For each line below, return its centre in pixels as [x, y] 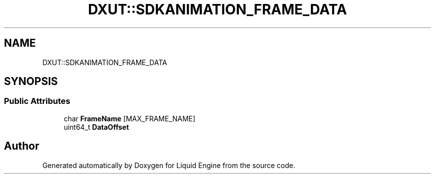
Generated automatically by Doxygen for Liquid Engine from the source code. [169, 165]
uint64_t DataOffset [96, 127]
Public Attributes [37, 101]
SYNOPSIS [31, 82]
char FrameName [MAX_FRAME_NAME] [130, 118]
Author [22, 146]
